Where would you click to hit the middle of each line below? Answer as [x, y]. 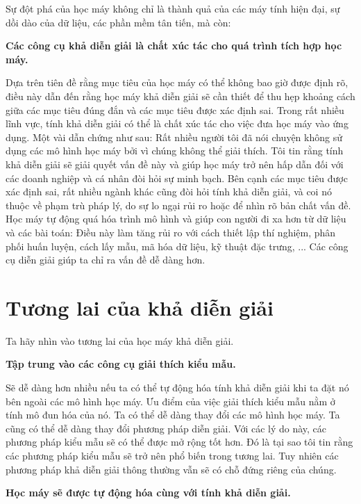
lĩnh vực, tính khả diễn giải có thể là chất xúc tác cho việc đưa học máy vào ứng [177, 123]
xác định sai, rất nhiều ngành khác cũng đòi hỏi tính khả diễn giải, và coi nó [169, 192]
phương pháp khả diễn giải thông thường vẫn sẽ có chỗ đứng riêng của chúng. [171, 469]
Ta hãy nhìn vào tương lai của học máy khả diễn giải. [120, 340]
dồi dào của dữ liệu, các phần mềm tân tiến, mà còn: [118, 22]
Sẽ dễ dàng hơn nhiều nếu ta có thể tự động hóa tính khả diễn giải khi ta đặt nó [177, 387]
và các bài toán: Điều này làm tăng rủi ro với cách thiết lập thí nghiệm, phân [171, 232]
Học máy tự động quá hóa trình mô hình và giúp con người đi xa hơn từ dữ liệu [176, 219]
